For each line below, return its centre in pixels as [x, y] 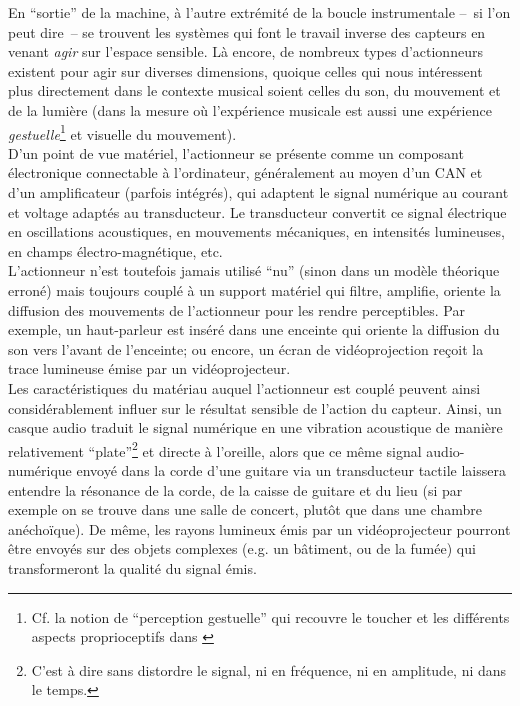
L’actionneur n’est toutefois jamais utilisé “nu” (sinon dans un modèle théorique [254, 270]
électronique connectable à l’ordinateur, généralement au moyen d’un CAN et [245, 172]
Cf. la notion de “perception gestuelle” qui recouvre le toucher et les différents [270, 616]
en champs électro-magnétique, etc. [115, 250]
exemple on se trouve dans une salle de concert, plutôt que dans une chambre [245, 509]
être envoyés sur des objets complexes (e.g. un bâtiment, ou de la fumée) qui [242, 548]
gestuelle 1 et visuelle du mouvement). [122, 132]
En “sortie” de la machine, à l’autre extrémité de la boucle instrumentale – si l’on [259, 12]
